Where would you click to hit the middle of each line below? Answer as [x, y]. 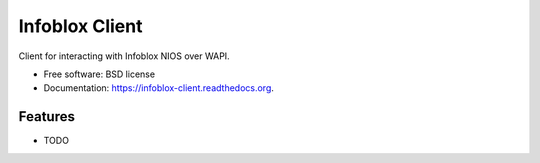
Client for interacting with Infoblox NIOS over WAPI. [124, 56]
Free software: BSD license [99, 74]
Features [46, 116]
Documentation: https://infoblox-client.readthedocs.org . [159, 88]
